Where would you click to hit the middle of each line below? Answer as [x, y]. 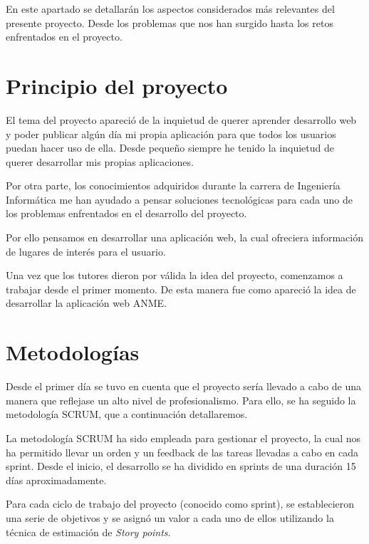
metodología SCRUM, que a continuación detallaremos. [127, 414]
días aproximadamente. [56, 480]
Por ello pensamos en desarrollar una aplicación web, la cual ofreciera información [184, 237]
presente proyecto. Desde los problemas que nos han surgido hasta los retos [170, 22]
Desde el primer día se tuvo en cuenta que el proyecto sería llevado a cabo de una [184, 386]
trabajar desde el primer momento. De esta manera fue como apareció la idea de [181, 289]
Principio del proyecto [117, 85]
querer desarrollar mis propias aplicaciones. [100, 161]
